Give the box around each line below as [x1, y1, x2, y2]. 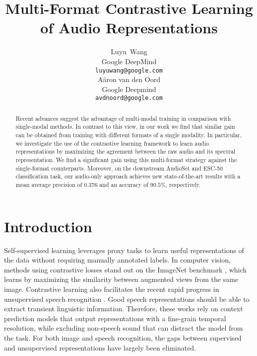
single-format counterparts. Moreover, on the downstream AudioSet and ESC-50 [15, 164, 223, 172]
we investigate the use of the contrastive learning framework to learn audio [15, 139, 209, 147]
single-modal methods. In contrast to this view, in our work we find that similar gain [15, 122, 235, 131]
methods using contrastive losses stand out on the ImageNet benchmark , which [4, 264, 247, 274]
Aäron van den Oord [97, 74, 161, 85]
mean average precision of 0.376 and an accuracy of [15, 180, 148, 189]
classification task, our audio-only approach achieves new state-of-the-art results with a [15, 172, 241, 180]
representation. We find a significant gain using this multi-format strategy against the [15, 156, 237, 164]
